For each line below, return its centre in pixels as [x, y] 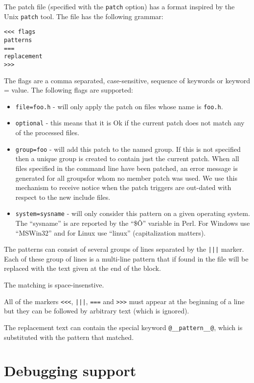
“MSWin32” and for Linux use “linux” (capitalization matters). [110, 232]
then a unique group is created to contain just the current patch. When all [127, 158]
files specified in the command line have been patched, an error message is [127, 168]
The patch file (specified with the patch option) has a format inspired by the [119, 6]
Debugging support [70, 371]
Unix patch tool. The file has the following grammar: [84, 16]
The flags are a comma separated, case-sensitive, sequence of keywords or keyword [127, 80]
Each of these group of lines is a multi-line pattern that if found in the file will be [126, 258]
